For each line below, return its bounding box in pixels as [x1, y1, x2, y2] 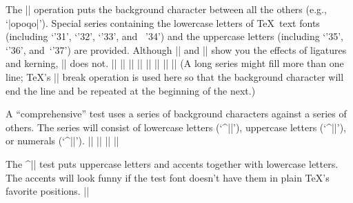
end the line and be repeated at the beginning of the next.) [6, 83, 256, 97]
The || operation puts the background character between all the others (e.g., [6, 2, 327, 16]
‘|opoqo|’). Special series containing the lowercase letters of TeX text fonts [6, 15, 320, 30]
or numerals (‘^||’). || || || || [6, 133, 119, 148]
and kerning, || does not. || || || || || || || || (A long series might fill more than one [6, 56, 344, 70]
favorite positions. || [6, 184, 90, 198]
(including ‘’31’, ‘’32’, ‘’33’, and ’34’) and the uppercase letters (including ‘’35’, [6, 29, 343, 43]
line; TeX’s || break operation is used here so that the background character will [6, 69, 344, 84]
